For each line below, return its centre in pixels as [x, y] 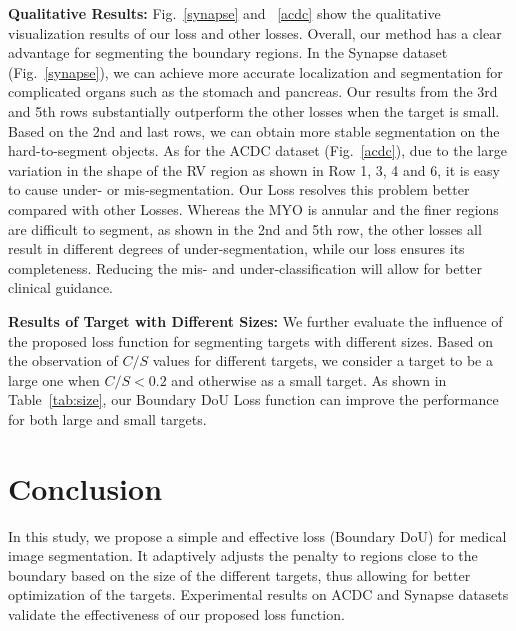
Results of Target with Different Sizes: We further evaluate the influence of [255, 320]
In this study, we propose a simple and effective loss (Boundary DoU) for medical [257, 535]
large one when [54, 379]
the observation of [63, 360]
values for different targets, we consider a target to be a [322, 360]
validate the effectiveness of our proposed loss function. [176, 613]
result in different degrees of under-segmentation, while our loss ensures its [236, 248]
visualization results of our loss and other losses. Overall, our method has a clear [255, 32]
